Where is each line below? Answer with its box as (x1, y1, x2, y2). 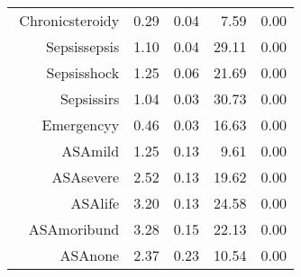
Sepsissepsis (45, 36, 120, 57)
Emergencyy (41, 114, 120, 135)
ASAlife (70, 192, 120, 213)
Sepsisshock (46, 62, 120, 83)
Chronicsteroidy (19, 10, 120, 31)
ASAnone (59, 245, 120, 265)
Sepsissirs (59, 88, 120, 109)
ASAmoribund (28, 219, 120, 239)
